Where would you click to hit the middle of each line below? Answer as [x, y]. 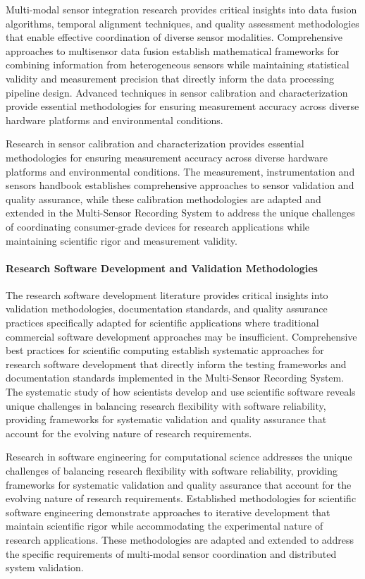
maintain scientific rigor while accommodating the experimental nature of [165, 526]
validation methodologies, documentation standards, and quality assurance [167, 309]
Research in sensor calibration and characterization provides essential [155, 144]
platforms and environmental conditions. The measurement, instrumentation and [180, 171]
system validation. [45, 567]
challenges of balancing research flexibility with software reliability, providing [172, 471]
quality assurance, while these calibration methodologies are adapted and [163, 199]
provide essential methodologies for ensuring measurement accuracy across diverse [182, 106]
